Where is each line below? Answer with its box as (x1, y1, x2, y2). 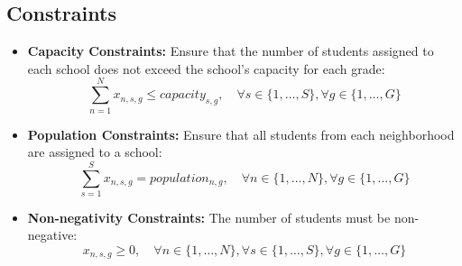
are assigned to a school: (27, 142, 162, 161)
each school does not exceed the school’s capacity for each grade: (27, 59, 385, 78)
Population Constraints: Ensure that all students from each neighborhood (27, 124, 455, 143)
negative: (27, 225, 78, 244)
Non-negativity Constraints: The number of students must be (27, 207, 391, 226)
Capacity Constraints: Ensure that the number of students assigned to (27, 41, 434, 60)
